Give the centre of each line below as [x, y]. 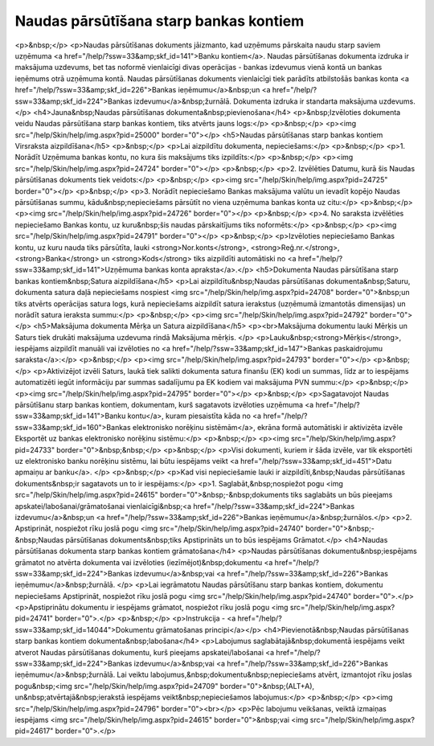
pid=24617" [34, 731]
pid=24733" [35, 449]
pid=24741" [34, 618]
